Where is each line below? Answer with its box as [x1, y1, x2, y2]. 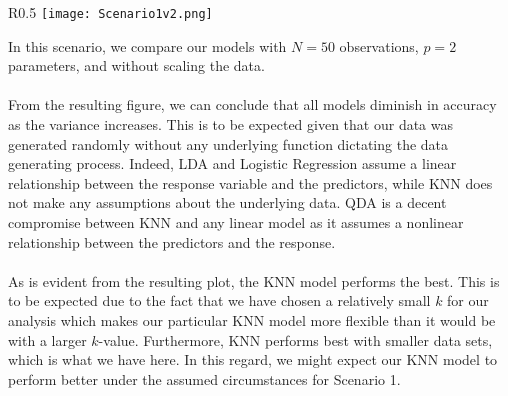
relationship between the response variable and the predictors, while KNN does [8, 172, 493, 193]
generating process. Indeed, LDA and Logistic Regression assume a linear [8, 153, 457, 174]
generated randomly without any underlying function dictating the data [8, 133, 449, 154]
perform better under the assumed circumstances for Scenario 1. [8, 368, 401, 389]
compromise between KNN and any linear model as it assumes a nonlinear [8, 212, 464, 232]
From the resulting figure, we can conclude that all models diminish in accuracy [8, 94, 497, 115]
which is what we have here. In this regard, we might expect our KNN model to [8, 349, 498, 370]
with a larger [8, 329, 87, 350]
